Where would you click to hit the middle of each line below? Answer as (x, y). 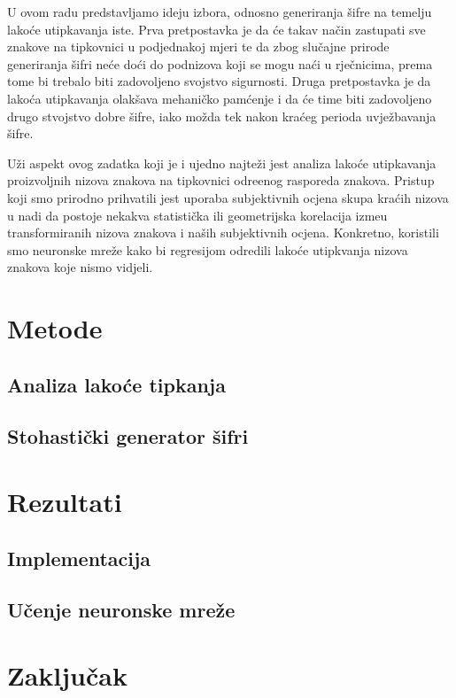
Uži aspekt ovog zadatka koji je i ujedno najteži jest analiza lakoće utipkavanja (222, 163)
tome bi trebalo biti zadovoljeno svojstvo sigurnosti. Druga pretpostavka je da (219, 81)
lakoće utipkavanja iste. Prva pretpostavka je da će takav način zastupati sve (216, 29)
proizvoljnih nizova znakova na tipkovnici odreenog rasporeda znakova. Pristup (221, 180)
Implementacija (79, 558)
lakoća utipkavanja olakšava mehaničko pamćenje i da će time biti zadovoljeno (220, 98)
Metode (55, 328)
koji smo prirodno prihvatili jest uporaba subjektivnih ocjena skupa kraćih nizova (228, 197)
